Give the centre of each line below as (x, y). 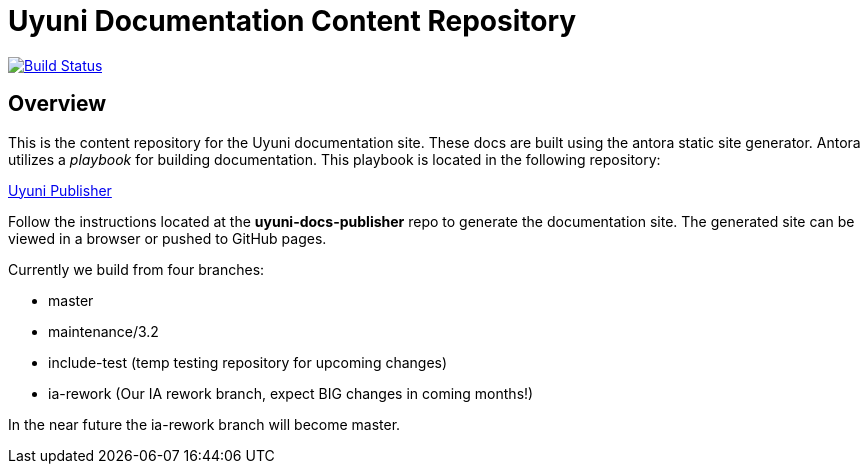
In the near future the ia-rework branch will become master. (204, 424)
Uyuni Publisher (60, 190)
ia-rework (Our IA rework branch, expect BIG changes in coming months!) (291, 393)
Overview (57, 104)
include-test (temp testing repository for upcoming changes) (248, 362)
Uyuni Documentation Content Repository (292, 21)
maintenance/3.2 (103, 331)
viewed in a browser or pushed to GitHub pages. (167, 238)
